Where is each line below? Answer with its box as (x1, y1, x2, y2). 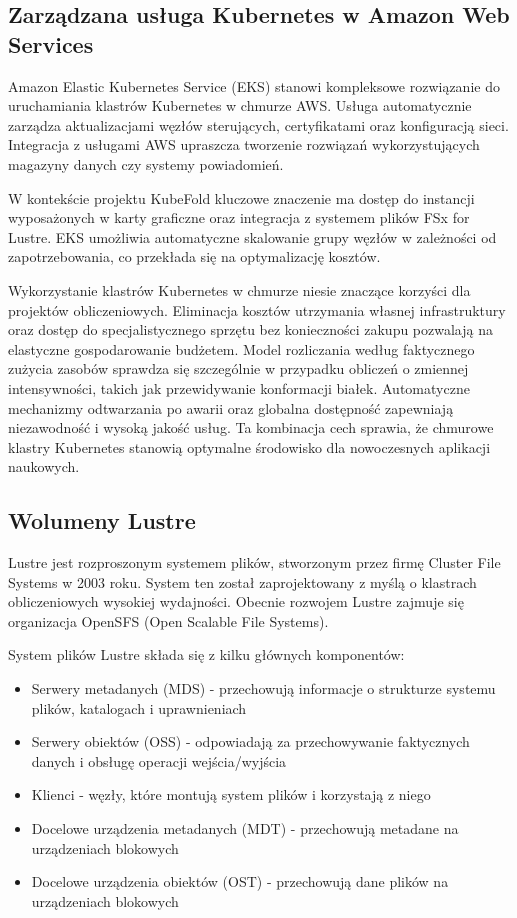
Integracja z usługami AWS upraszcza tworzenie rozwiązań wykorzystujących (8, 134, 480, 155)
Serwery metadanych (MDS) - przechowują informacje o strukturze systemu (31, 678, 496, 699)
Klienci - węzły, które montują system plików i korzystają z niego (31, 784, 431, 805)
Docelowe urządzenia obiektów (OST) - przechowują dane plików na (31, 871, 449, 892)
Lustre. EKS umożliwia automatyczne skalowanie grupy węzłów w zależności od (8, 226, 497, 247)
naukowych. (8, 456, 80, 477)
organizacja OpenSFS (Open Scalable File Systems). (8, 610, 329, 631)
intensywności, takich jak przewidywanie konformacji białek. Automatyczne (8, 377, 470, 398)
